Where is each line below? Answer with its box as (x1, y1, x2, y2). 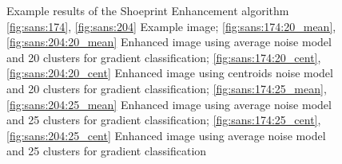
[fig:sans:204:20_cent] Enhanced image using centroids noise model (6, 64, 333, 81)
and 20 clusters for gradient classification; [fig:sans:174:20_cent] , (6, 49, 321, 65)
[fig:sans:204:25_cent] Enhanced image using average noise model (6, 127, 326, 143)
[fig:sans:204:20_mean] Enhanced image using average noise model (6, 33, 332, 50)
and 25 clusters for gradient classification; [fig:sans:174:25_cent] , (6, 111, 321, 128)
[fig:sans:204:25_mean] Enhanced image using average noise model (6, 96, 332, 112)
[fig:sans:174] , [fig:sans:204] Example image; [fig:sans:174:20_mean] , (6, 18, 336, 34)
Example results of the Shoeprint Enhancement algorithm (6, 2, 289, 18)
